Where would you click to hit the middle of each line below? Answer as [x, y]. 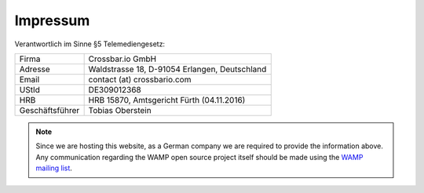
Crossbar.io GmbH [122, 59]
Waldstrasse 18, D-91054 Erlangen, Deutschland [177, 69]
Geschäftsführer [49, 110]
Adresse [35, 69]
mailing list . [54, 168]
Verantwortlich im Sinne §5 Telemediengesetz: [90, 44]
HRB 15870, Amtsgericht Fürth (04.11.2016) [167, 100]
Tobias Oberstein [120, 110]
